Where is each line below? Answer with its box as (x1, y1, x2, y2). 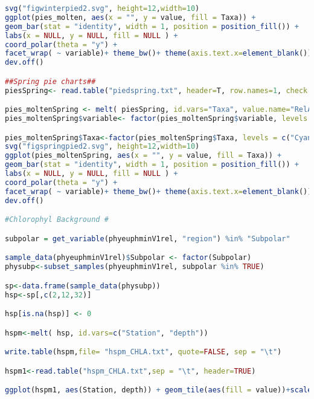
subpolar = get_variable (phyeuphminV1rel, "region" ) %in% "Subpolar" (5, 234, 290, 243)
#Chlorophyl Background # (5, 215, 109, 224)
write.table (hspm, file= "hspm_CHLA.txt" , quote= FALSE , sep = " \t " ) (5, 348, 282, 357)
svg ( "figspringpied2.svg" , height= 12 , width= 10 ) (5, 142, 200, 151)
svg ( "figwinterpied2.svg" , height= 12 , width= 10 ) (5, 4, 200, 13)
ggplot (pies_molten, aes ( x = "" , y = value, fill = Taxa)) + (5, 13, 256, 22)
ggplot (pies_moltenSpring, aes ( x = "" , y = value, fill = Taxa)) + (5, 151, 282, 160)
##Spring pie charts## (5, 77, 96, 86)
